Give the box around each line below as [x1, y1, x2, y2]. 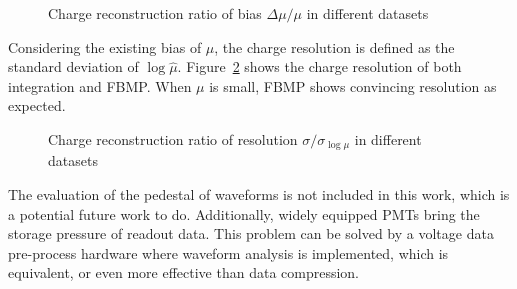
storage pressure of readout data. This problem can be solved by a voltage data [8, 223, 494, 244]
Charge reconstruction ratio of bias [48, 3, 262, 23]
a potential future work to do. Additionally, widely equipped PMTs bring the [8, 203, 480, 224]
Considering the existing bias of [8, 36, 202, 57]
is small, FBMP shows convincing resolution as [209, 75, 497, 96]
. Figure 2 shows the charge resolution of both [177, 56, 462, 77]
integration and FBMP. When [8, 75, 192, 96]
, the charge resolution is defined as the [214, 36, 455, 57]
